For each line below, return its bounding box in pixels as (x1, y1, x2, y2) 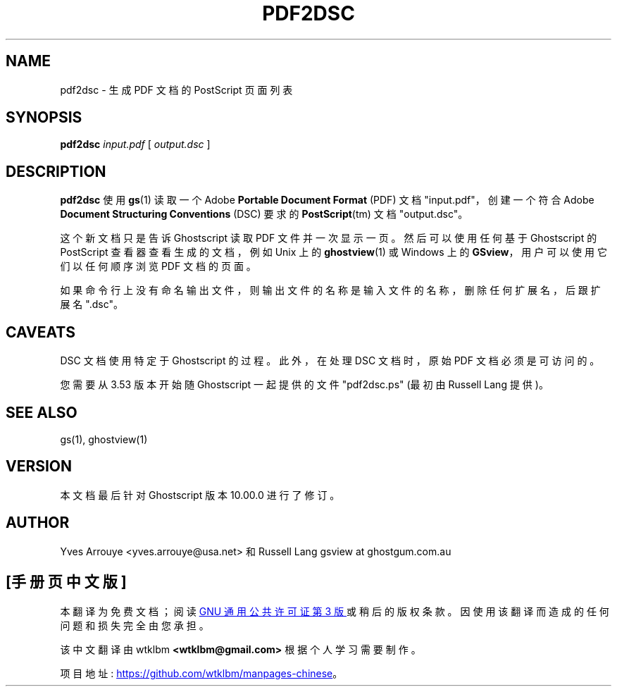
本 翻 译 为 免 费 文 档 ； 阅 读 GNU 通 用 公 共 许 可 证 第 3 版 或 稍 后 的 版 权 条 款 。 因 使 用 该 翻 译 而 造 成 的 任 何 (60, 605, 609, 617)
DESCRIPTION (6, 162, 106, 180)
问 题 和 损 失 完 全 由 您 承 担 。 (60, 619, 209, 631)
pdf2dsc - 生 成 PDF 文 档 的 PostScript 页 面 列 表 (60, 83, 293, 96)
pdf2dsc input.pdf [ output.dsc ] (60, 138, 211, 151)
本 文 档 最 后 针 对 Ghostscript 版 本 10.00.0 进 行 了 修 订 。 (60, 488, 340, 501)
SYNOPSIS (6, 109, 82, 127)
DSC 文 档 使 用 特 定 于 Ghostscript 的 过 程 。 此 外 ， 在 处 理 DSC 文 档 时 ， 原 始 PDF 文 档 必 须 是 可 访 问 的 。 (60, 354, 600, 367)
